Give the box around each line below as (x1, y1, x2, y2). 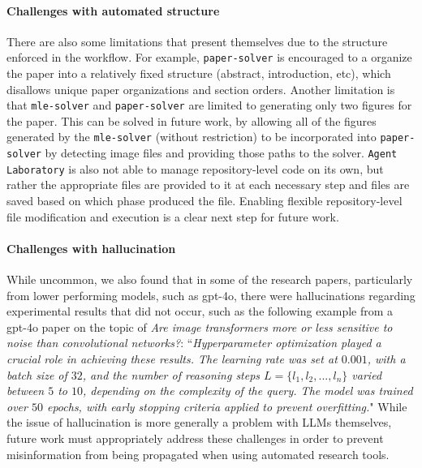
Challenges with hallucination (6, 239, 176, 256)
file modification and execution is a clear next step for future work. (6, 208, 339, 225)
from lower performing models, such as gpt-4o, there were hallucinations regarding (6, 286, 416, 303)
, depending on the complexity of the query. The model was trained (82, 382, 413, 399)
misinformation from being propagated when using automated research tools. (6, 445, 390, 462)
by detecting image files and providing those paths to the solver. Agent (45, 144, 398, 161)
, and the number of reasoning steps (82, 366, 261, 383)
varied (351, 366, 382, 383)
